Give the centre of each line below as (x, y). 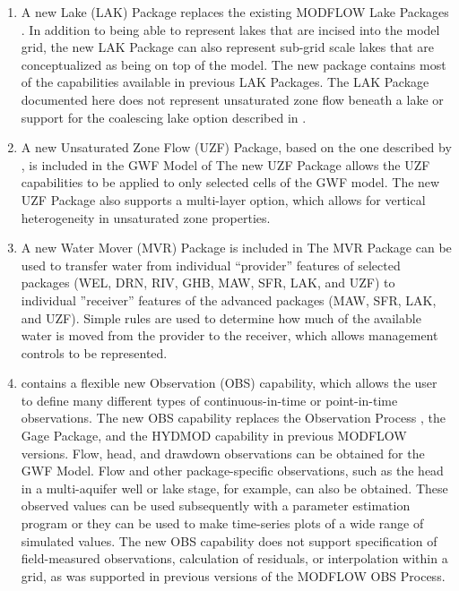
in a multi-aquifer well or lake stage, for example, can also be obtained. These (234, 488)
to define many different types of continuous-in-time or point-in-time (209, 400)
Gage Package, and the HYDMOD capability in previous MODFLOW (214, 436)
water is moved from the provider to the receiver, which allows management (229, 335)
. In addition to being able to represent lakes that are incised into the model (230, 29)
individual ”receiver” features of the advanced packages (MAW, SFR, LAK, (229, 300)
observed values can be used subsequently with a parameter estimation (216, 505)
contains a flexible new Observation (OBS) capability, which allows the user (229, 383)
